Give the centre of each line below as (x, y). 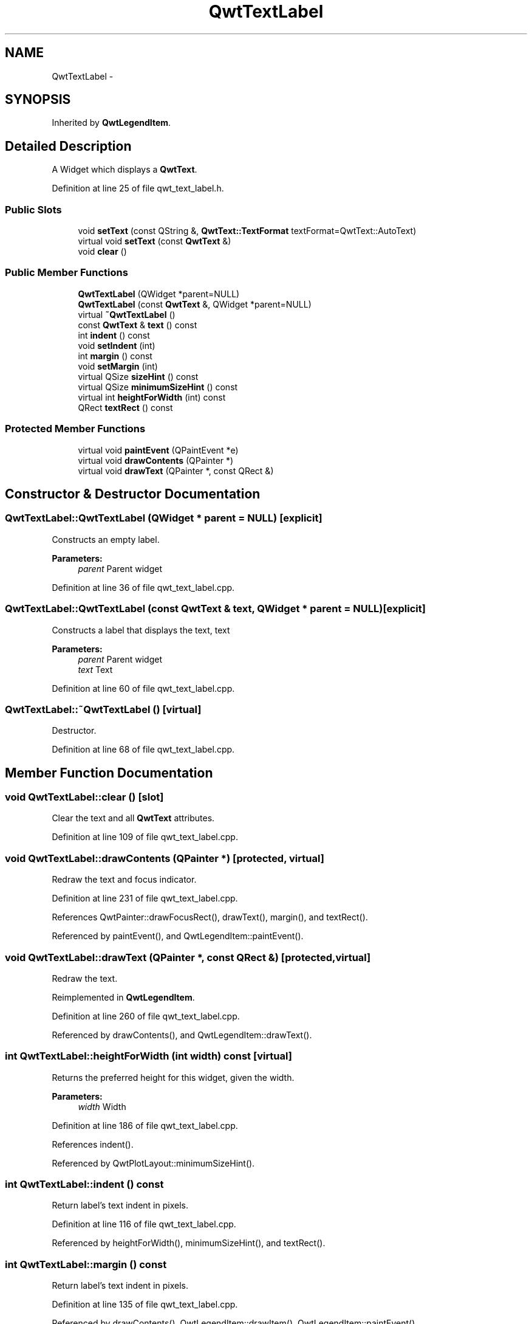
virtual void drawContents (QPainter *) (156, 460)
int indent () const (114, 335)
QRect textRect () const (125, 407)
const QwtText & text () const (138, 325)
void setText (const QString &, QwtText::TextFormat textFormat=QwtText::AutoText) (247, 231)
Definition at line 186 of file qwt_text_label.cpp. (145, 1125)
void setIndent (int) (117, 345)
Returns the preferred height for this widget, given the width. (173, 1077)
